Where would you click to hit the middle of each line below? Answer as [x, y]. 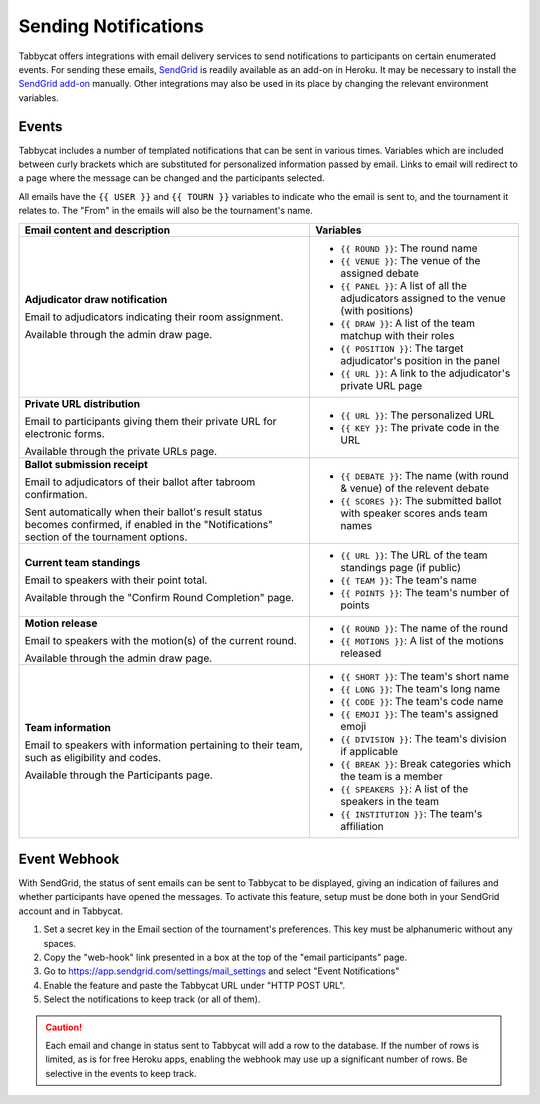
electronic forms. [64, 433]
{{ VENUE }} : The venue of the [410, 260]
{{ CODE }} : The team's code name [422, 701]
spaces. [60, 943]
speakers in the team [390, 801]
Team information [68, 727]
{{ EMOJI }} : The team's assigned [419, 713]
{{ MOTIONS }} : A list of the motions [422, 640]
